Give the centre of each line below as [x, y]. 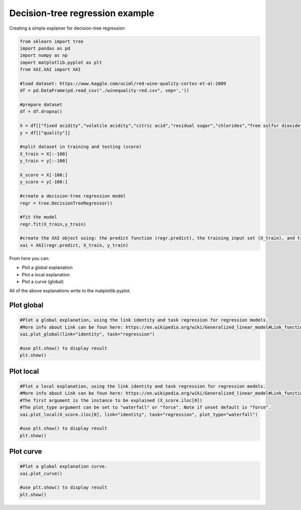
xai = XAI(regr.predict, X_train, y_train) [74, 245]
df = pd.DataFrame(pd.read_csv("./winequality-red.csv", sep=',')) [105, 91]
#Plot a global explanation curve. [63, 467]
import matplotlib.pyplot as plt [61, 62]
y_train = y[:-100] [44, 161]
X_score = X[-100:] [44, 175]
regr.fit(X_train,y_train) [53, 224]
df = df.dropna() [41, 112]
